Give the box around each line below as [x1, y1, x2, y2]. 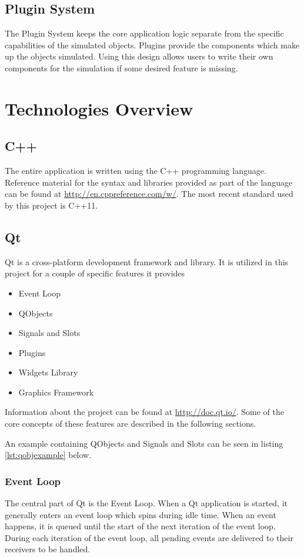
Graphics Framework [18, 385, 94, 398]
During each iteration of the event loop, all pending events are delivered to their [5, 531, 293, 543]
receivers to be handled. [5, 543, 91, 555]
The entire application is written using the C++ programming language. [5, 164, 266, 177]
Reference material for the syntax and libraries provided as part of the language [5, 176, 293, 188]
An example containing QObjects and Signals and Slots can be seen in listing [5, 437, 283, 449]
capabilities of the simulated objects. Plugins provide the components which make [5, 38, 300, 51]
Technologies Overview [5, 96, 193, 120]
